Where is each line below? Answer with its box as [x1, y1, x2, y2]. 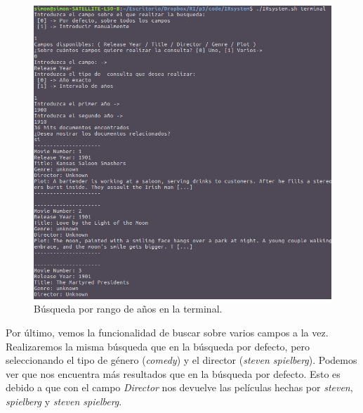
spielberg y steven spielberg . [6, 393, 122, 408]
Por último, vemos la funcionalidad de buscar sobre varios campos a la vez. [6, 324, 329, 339]
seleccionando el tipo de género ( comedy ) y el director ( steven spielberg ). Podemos [6, 353, 357, 367]
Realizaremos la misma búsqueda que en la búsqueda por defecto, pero [6, 339, 310, 353]
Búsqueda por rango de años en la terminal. [34, 301, 223, 316]
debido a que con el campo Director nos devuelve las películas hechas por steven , [6, 380, 353, 395]
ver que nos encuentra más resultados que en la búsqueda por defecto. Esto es [6, 366, 341, 381]
